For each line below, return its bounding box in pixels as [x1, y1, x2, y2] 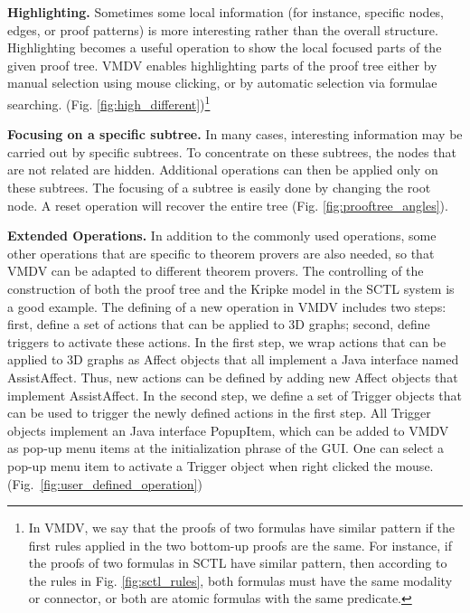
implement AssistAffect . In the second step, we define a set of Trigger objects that [7, 385, 462, 404]
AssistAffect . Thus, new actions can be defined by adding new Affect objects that [7, 367, 458, 386]
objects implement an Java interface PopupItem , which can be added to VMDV [7, 420, 449, 439]
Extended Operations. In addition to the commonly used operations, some [7, 226, 437, 245]
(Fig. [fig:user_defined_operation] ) [7, 474, 202, 493]
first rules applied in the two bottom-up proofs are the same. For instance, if [28, 535, 453, 554]
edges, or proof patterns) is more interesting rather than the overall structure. [7, 20, 438, 39]
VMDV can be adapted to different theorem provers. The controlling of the [7, 261, 424, 280]
